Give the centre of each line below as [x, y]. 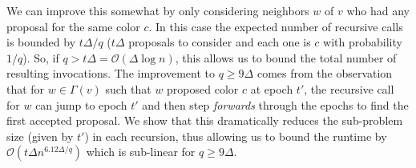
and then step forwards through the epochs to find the [275, 104]
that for [26, 88]
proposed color [203, 88]
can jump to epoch [81, 104]
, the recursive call [349, 88]
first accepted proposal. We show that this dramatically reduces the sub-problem [205, 120]
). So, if [41, 57]
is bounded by [41, 42]
